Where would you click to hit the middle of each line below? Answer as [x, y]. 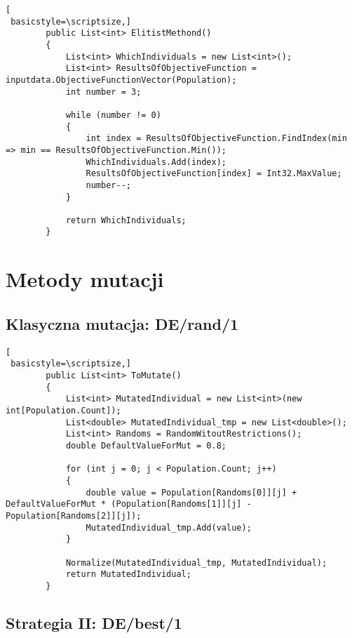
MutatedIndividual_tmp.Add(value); [169, 527]
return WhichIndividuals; [126, 220]
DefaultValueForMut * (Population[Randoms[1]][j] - [129, 504]
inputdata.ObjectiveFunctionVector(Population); [121, 80]
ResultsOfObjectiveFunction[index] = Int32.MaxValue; [214, 174]
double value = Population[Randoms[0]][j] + [191, 492]
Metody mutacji [85, 279]
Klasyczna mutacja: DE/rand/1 [122, 323]
